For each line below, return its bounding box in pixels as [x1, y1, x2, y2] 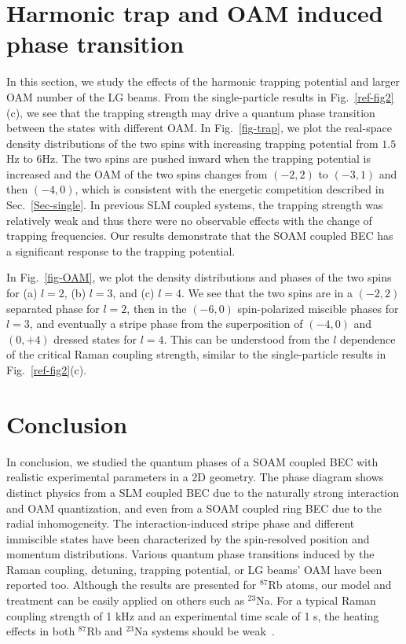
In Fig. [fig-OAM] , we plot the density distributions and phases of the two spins [6, 269, 392, 285]
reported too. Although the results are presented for [6, 576, 257, 593]
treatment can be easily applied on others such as [6, 592, 244, 609]
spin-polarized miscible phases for [237, 300, 399, 316]
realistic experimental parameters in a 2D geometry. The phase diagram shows [6, 469, 384, 485]
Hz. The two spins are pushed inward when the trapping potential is [42, 150, 371, 167]
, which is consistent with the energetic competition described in [75, 181, 385, 197]
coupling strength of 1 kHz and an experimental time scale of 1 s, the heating [6, 607, 379, 624]
